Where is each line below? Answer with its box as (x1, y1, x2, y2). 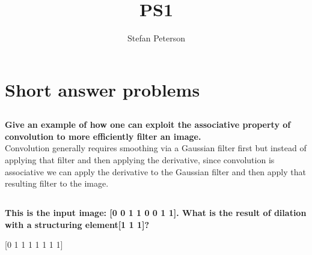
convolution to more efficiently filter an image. (5, 130, 201, 142)
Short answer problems (5, 77, 200, 101)
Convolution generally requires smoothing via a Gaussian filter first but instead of (5, 142, 307, 154)
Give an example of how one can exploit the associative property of (5, 118, 291, 131)
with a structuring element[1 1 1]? (5, 218, 150, 230)
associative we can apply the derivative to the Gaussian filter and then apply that (5, 165, 306, 178)
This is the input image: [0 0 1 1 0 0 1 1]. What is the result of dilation (5, 206, 307, 219)
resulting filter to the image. (5, 177, 109, 190)
